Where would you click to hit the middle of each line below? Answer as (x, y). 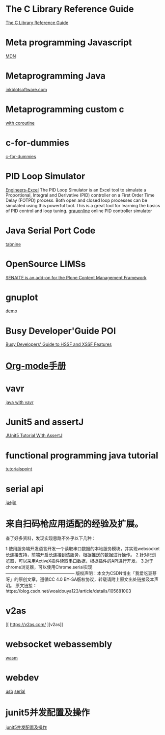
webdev (22, 678)
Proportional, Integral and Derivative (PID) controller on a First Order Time (80, 195)
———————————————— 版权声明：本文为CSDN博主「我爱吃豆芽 (81, 573)
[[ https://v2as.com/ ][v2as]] (34, 625)
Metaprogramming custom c (65, 109)
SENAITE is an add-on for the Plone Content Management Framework (76, 277)
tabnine (13, 244)
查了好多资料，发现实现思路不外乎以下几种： (51, 538)
